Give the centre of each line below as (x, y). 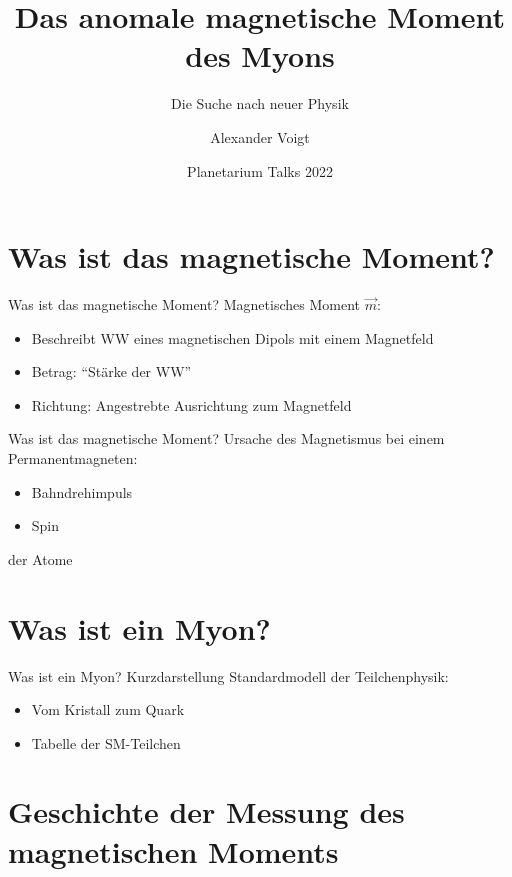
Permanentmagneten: (73, 458)
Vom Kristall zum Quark (108, 709)
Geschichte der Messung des (206, 811)
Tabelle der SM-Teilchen (106, 742)
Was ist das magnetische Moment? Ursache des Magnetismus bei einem (226, 438)
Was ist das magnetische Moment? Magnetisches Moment (184, 304)
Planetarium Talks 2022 (260, 170)
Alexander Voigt (260, 136)
